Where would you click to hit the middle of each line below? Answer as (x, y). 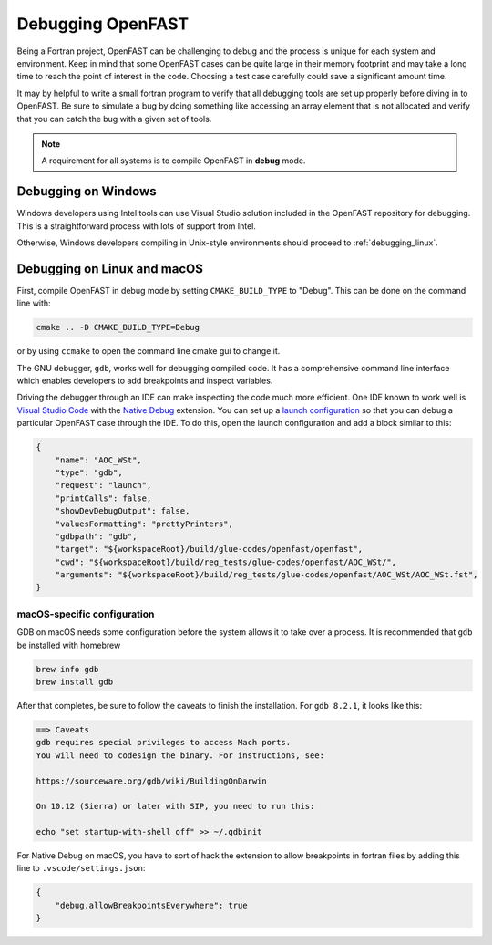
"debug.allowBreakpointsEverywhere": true (151, 905)
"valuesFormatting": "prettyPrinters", (144, 524)
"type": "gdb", (89, 472)
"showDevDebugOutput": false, (123, 511)
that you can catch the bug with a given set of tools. (114, 119)
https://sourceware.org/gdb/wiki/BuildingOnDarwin (152, 781)
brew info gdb (67, 669)
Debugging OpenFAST (103, 24)
